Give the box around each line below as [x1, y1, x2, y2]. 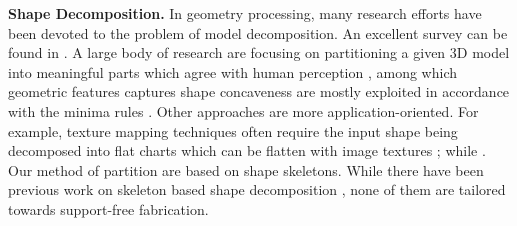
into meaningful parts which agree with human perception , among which [8, 61, 458, 82]
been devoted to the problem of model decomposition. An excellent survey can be [8, 22, 508, 43]
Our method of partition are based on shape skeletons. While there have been [8, 159, 484, 180]
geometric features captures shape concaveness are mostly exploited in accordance [8, 81, 510, 102]
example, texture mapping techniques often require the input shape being [8, 120, 458, 141]
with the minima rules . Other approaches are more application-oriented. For [8, 100, 479, 121]
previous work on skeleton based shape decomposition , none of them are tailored [8, 179, 506, 200]
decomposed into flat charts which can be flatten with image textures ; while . [8, 140, 486, 161]
